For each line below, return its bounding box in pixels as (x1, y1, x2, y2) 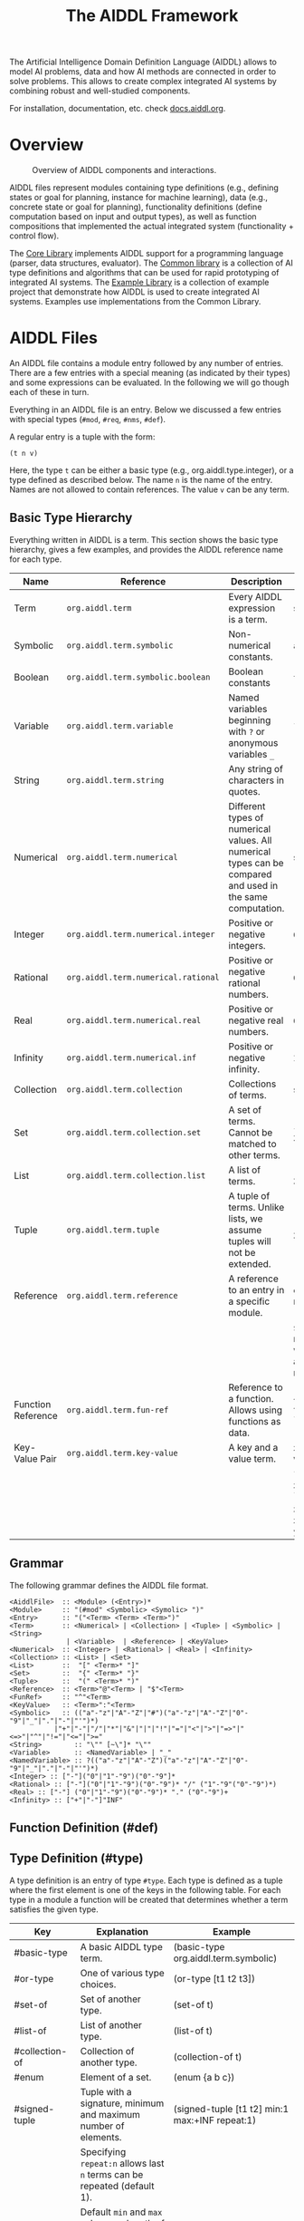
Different (228, 799, 266, 812)
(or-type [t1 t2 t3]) (173, 1972, 256, 1984)
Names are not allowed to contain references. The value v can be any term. (9, 484, 290, 495)
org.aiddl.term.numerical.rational (66, 971, 220, 982)
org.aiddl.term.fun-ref (66, 1405, 169, 1415)
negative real (228, 1014, 284, 1027)
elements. (80, 2130, 122, 2143)
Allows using (228, 1404, 283, 1416)
